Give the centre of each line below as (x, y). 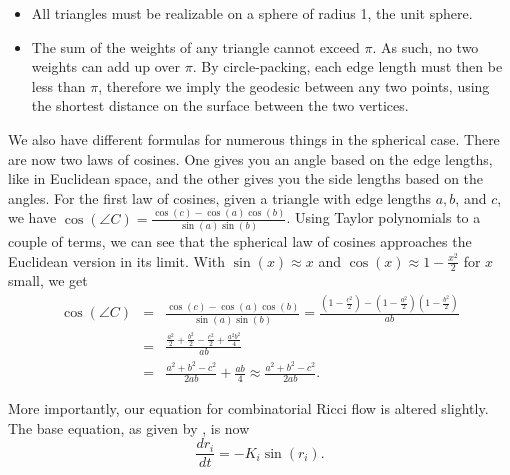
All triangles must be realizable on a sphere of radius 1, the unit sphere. (252, 13)
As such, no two (430, 46)
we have (32, 217)
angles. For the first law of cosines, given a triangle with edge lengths (220, 197)
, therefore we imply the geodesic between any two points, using (294, 85)
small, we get (48, 280)
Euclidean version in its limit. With (117, 260)
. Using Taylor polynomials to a (383, 217)
